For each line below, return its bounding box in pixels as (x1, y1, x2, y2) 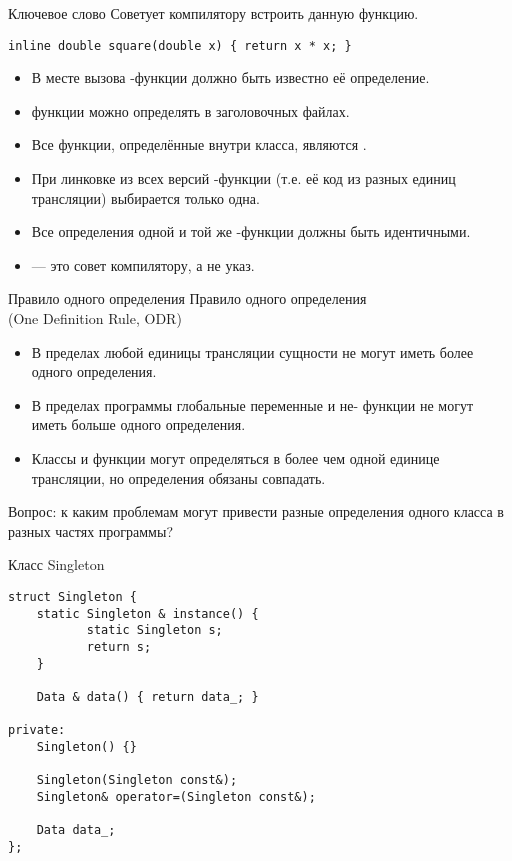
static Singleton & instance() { (36, 606, 259, 621)
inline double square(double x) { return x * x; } (8, 38, 352, 53)
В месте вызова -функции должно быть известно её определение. (31, 67, 430, 88)
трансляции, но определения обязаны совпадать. (31, 467, 326, 488)
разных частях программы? (8, 520, 173, 541)
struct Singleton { (8, 589, 137, 604)
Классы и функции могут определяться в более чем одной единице (31, 447, 440, 468)
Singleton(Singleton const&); (36, 773, 238, 788)
